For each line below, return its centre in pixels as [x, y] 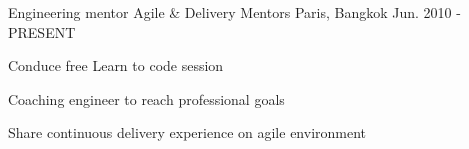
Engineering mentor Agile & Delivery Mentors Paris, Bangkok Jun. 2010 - [234, 12]
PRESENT [42, 31]
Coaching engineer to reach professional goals [146, 98]
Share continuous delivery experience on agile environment [187, 132]
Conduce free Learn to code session [116, 65]
